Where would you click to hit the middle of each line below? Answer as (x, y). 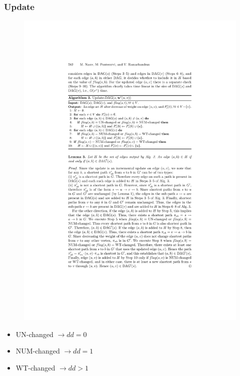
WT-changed (35, 367)
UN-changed (34, 334)
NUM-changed (38, 351)
